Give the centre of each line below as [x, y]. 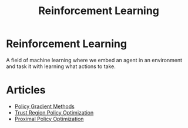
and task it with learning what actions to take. [61, 66]
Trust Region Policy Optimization [54, 112]
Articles [26, 90]
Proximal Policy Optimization [49, 119]
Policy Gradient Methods [44, 106]
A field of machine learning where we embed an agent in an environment [94, 60]
